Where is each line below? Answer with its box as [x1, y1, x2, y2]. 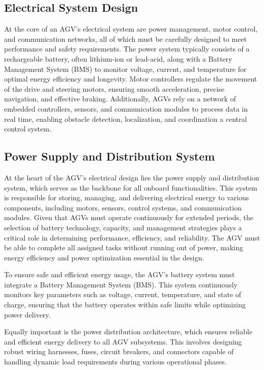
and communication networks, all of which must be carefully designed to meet [4, 33, 247, 44]
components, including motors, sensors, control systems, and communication [4, 202, 242, 213]
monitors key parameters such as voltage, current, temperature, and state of [4, 289, 242, 300]
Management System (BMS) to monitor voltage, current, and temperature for [4, 63, 247, 74]
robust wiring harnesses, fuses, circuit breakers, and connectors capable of [4, 346, 234, 357]
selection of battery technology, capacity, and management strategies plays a [4, 222, 242, 232]
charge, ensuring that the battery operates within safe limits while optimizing [4, 299, 246, 310]
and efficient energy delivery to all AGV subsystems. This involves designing [4, 336, 242, 347]
